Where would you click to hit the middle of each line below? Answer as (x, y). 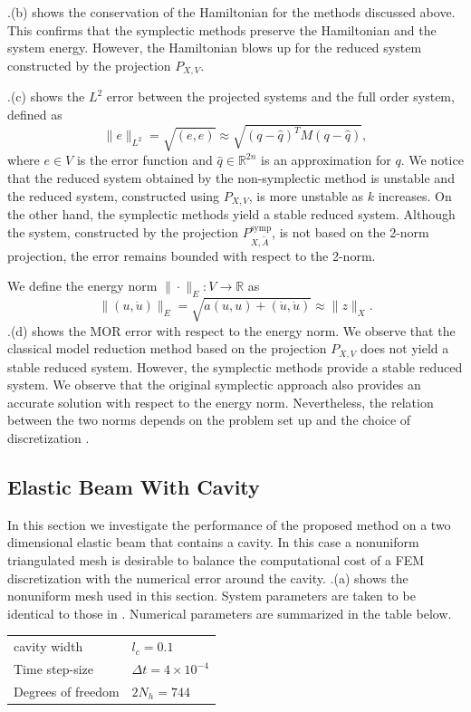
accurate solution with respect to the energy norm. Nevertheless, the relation (221, 402)
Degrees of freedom (67, 691)
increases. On (415, 195)
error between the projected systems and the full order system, (280, 96)
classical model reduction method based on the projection (167, 348)
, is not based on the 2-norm (351, 231)
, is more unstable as (306, 195)
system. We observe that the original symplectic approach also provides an (214, 385)
